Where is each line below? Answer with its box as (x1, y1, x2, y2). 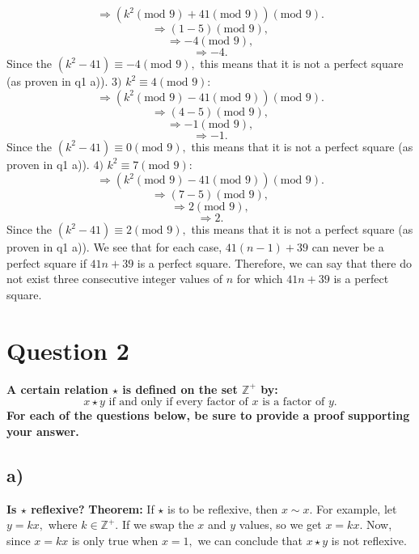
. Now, (359, 516, 392, 533)
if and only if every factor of (108, 396, 248, 408)
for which (236, 270, 283, 287)
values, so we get (239, 516, 322, 533)
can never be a (311, 239, 384, 256)
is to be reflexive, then (167, 500, 278, 517)
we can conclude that (197, 531, 303, 548)
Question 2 (6, 333, 129, 366)
